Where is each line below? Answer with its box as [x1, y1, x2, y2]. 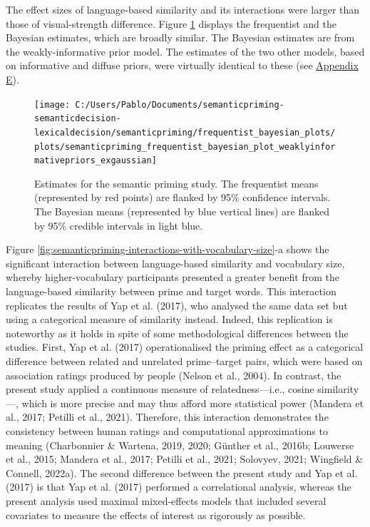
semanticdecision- [34, 113, 121, 124]
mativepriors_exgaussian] [34, 155, 157, 166]
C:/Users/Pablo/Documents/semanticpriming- [75, 99, 284, 110]
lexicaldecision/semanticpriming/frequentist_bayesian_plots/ [34, 127, 336, 138]
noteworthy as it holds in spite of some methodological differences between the [6, 325, 349, 340]
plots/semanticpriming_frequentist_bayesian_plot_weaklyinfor [34, 141, 336, 152]
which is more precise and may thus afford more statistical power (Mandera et [21, 395, 364, 410]
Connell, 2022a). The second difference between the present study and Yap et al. [6, 465, 358, 480]
